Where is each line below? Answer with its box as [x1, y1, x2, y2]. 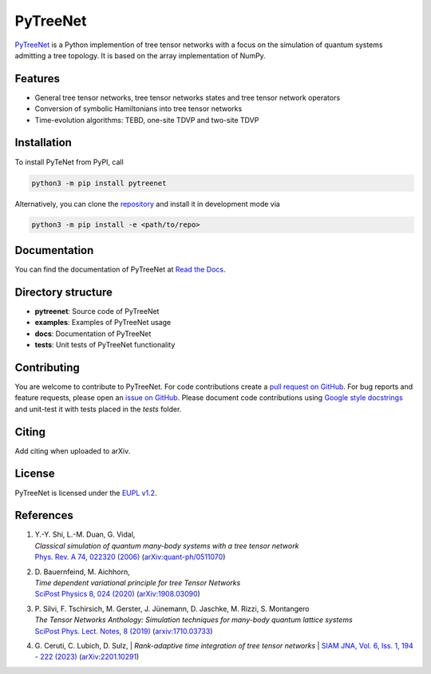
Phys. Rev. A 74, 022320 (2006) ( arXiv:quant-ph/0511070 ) [34, 552, 226, 562]
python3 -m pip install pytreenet [31, 178, 167, 188]
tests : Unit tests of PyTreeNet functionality [34, 340, 176, 350]
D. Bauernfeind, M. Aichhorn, [34, 567, 131, 577]
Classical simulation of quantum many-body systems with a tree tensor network [34, 541, 299, 550]
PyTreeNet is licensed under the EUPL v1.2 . [14, 488, 157, 498]
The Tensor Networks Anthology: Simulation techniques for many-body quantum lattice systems [34, 615, 353, 624]
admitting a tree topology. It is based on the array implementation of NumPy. [14, 50, 267, 60]
